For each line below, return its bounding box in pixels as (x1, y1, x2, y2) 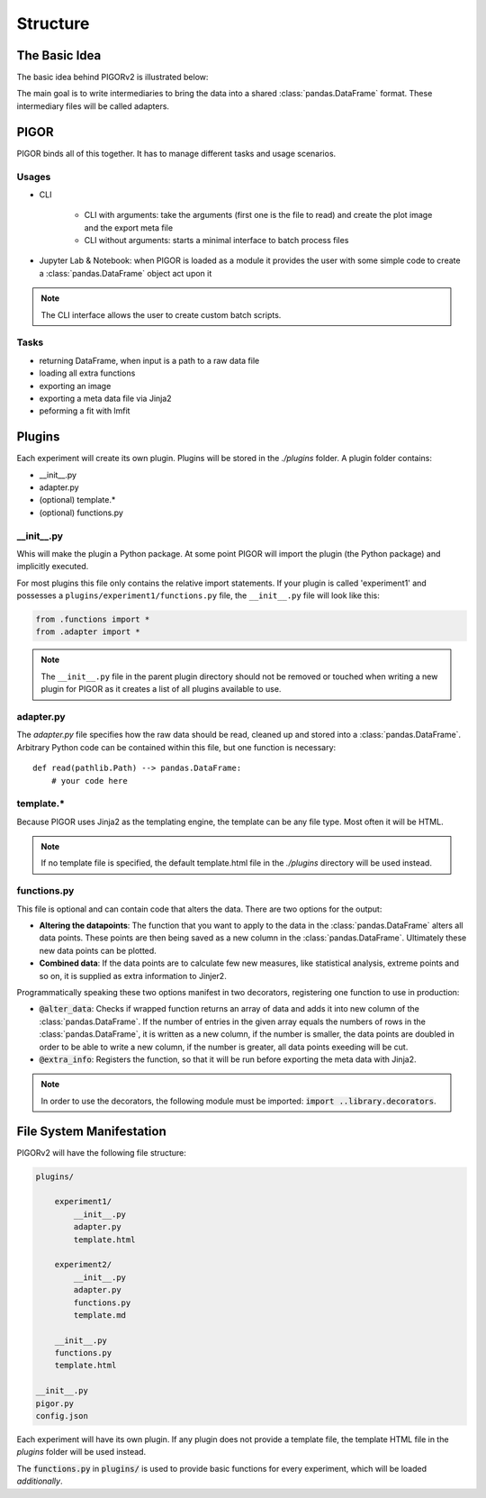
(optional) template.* (39, 495, 116, 505)
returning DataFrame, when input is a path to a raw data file (39, 355, 260, 366)
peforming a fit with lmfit (39, 405, 130, 416)
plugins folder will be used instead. (16, 1447, 147, 1457)
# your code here (50, 776, 128, 785)
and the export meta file (84, 222, 174, 233)
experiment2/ (54, 1259, 112, 1270)
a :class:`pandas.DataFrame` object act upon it (39, 268, 212, 278)
